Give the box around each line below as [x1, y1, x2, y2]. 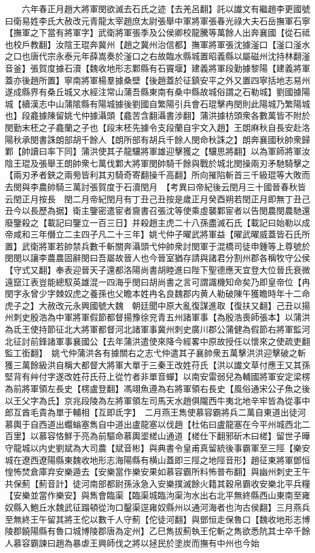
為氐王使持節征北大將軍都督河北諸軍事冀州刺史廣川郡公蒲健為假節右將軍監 [5, 323, 302, 336]
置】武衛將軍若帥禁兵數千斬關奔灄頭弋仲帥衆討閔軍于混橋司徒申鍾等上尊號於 [5, 239, 310, 252]
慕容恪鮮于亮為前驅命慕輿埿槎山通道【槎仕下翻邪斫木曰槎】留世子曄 [38, 429, 310, 442]
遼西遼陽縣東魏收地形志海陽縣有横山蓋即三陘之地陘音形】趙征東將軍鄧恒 [21, 453, 310, 466]
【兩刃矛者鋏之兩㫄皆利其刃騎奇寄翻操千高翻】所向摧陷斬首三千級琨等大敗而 [5, 168, 310, 181]
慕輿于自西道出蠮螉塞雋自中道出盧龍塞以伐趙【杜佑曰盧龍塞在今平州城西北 [5, 417, 302, 430]
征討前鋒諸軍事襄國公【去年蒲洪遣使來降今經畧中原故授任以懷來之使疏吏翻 [13, 334, 310, 347]
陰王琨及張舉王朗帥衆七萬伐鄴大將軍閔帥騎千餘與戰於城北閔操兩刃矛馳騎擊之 [5, 156, 310, 169]
